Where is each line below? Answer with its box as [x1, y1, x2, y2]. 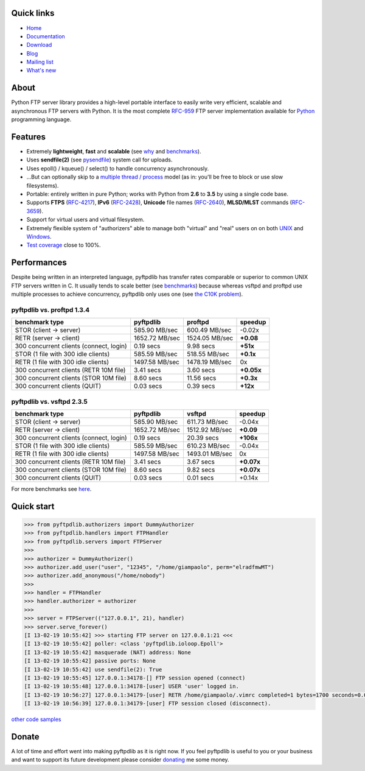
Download [26, 41, 52, 49]
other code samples [11, 716, 61, 723]
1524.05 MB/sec [186, 334, 234, 342]
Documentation [26, 32, 65, 40]
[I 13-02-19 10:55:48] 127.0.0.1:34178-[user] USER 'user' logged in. [24, 683, 240, 690]
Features [11, 132, 46, 142]
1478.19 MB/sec [186, 358, 232, 367]
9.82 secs [186, 465, 215, 474]
